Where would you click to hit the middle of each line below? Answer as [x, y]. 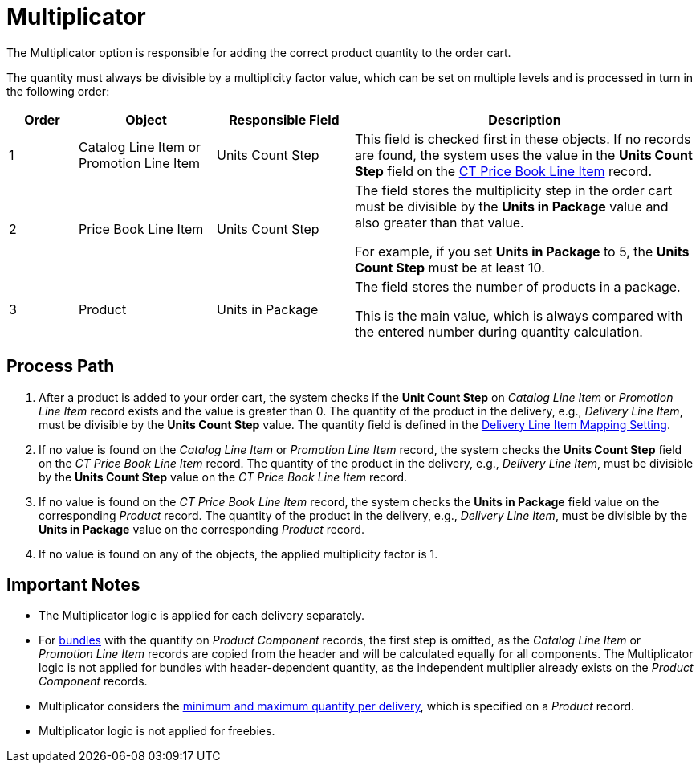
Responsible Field [284, 119]
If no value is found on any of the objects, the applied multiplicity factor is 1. [238, 554]
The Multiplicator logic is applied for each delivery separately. [202, 616]
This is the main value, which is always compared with [519, 315]
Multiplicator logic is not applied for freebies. [157, 731]
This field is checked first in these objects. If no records [523, 139]
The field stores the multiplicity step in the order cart [514, 190]
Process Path [61, 366]
